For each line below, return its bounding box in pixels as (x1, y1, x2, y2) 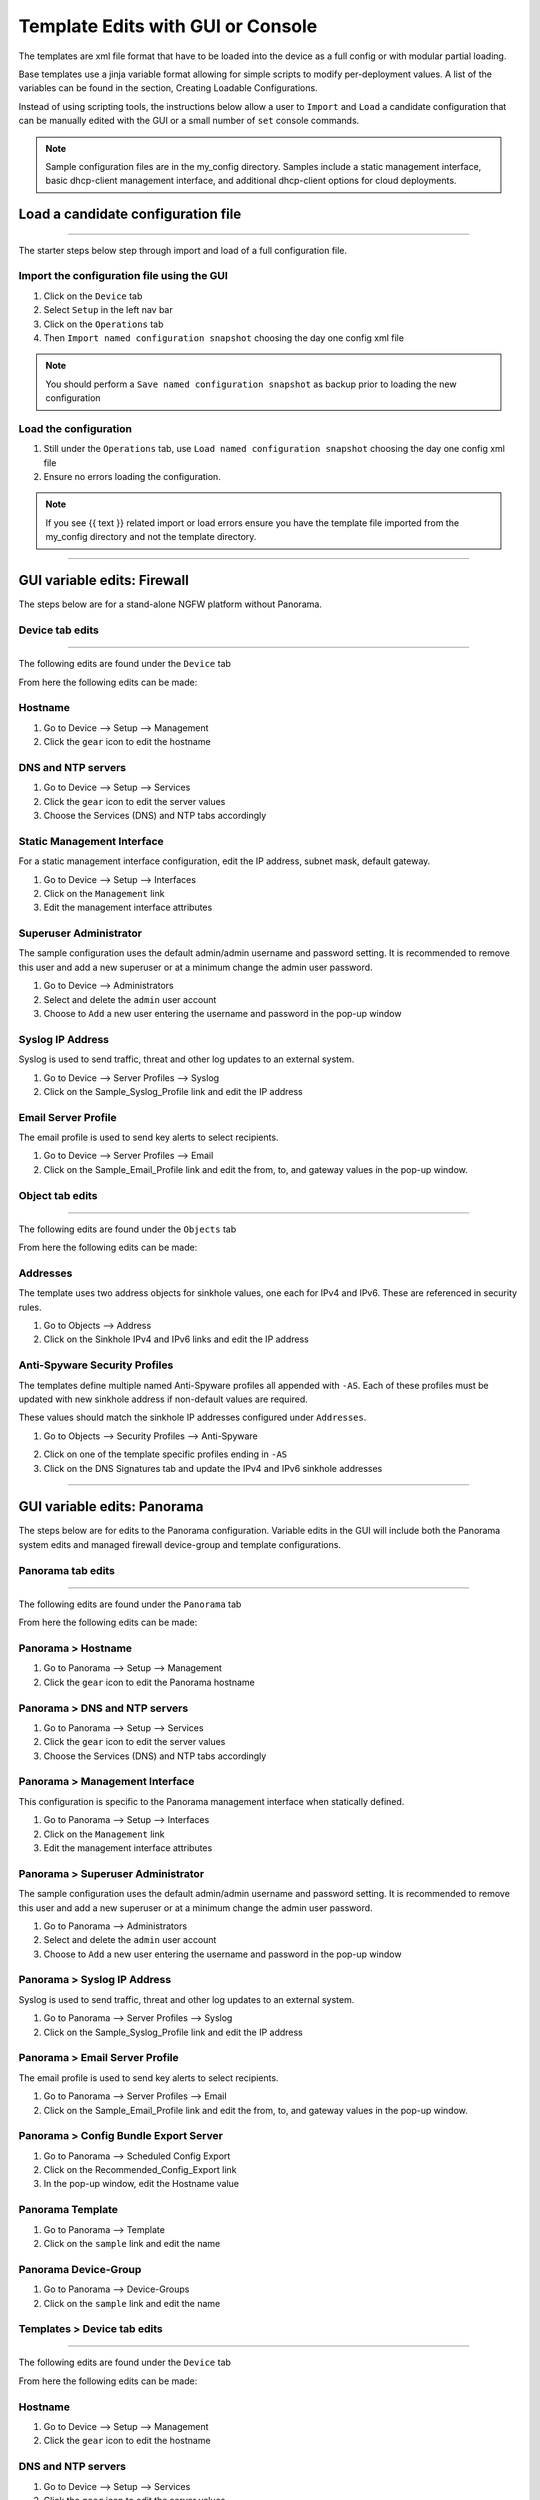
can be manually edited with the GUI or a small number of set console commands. (18, 115, 360, 127)
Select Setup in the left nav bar (43, 304, 174, 316)
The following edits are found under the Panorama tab (18, 1598, 242, 1610)
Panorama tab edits (18, 1563, 115, 1577)
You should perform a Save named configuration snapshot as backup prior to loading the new (45, 378, 457, 390)
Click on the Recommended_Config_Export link (43, 2164, 237, 2176)
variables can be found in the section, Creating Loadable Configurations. (18, 82, 319, 94)
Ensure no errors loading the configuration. (43, 471, 222, 483)
